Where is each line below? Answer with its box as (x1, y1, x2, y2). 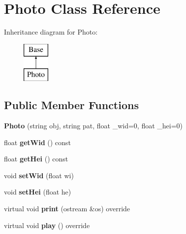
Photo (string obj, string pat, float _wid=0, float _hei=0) (4, 120, 183, 131)
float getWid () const (4, 137, 71, 147)
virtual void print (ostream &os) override (4, 203, 130, 214)
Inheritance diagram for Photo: (4, 27, 98, 37)
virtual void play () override (4, 220, 90, 230)
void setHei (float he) (4, 187, 71, 197)
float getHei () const (4, 154, 68, 164)
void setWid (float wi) (4, 170, 74, 180)
